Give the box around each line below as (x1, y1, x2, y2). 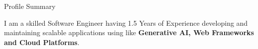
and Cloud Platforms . (4, 37, 80, 47)
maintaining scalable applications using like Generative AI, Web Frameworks (4, 27, 254, 38)
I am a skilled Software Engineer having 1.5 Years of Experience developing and (4, 17, 248, 28)
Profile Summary (4, 1, 56, 11)
